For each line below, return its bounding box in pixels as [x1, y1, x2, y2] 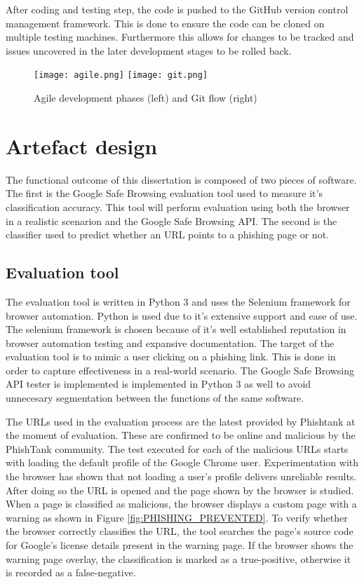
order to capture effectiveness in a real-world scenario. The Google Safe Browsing [6, 362, 355, 377]
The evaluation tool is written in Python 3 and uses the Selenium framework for [6, 294, 351, 308]
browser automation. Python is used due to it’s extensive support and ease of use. [6, 308, 358, 322]
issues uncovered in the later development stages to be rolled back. [6, 43, 292, 57]
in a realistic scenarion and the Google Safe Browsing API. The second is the [6, 213, 337, 228]
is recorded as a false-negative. [6, 565, 136, 580]
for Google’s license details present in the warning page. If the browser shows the [6, 538, 353, 552]
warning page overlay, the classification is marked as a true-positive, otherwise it [6, 551, 351, 566]
